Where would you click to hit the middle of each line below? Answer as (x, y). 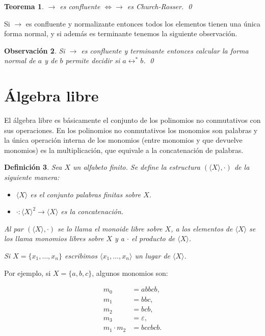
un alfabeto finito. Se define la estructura (137, 167)
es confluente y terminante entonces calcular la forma (165, 50)
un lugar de (153, 256)
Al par (14, 228)
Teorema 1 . (24, 6)
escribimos (81, 256)
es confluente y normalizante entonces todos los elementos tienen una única (143, 23)
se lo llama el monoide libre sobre (110, 228)
